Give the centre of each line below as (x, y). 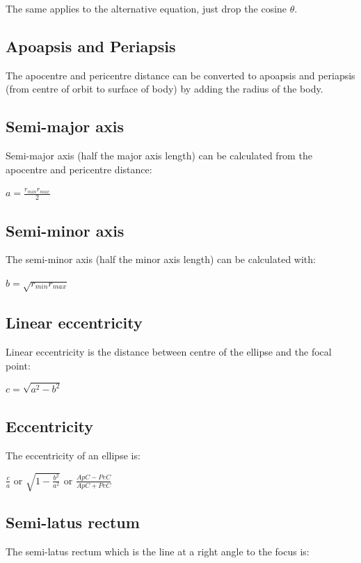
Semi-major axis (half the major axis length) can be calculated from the (159, 156)
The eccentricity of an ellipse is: (73, 455)
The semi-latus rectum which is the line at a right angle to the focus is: (158, 551)
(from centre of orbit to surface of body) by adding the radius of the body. (165, 89)
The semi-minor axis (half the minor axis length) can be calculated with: (161, 259)
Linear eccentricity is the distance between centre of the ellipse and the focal (169, 351)
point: (18, 365)
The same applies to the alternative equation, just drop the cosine (146, 8)
